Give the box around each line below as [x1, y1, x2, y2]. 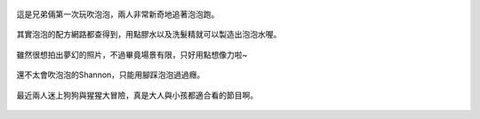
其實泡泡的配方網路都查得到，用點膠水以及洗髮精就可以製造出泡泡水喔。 [16, 29, 282, 40]
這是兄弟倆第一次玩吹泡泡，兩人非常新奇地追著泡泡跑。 [16, 9, 220, 20]
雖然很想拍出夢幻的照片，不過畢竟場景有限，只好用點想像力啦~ [16, 49, 248, 59]
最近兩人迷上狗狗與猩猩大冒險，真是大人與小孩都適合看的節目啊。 [16, 90, 258, 100]
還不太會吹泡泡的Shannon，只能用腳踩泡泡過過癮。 [16, 69, 205, 80]
